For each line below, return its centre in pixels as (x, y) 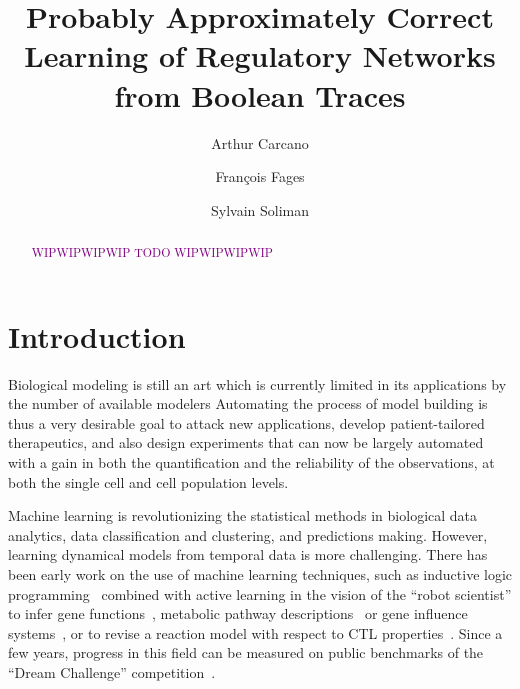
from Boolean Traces (260, 94)
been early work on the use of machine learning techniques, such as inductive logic (260, 574)
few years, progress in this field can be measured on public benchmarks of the (246, 652)
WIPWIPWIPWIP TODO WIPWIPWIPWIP (152, 252)
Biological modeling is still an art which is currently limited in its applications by (257, 383)
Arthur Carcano (260, 142)
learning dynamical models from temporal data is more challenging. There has (248, 554)
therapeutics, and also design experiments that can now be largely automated (246, 442)
